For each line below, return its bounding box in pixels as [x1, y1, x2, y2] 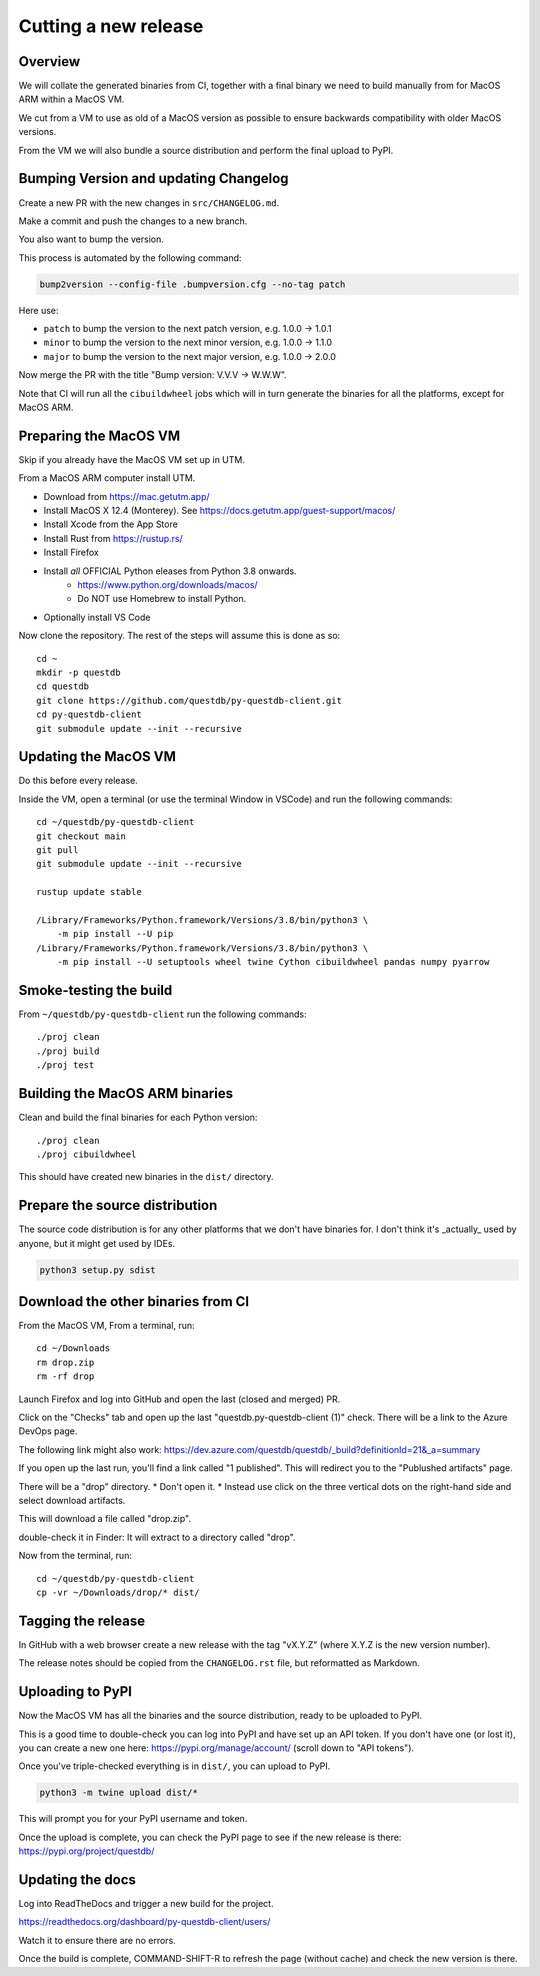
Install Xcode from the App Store [43, 518, 179, 530]
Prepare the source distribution [18, 1197, 218, 1214]
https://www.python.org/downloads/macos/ [77, 579, 259, 591]
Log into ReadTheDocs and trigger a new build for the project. [18, 1897, 274, 1909]
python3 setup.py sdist [39, 1264, 157, 1275]
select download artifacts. [18, 1495, 126, 1506]
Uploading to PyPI [18, 1683, 132, 1700]
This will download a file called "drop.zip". [18, 1513, 192, 1525]
